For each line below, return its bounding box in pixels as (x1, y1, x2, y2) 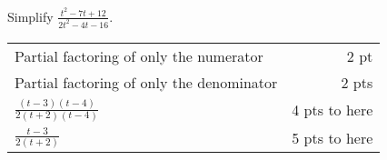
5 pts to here (292, 126, 373, 148)
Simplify (7, 6, 54, 25)
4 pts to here (292, 99, 373, 121)
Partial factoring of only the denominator (15, 71, 278, 93)
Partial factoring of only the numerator (15, 45, 263, 66)
